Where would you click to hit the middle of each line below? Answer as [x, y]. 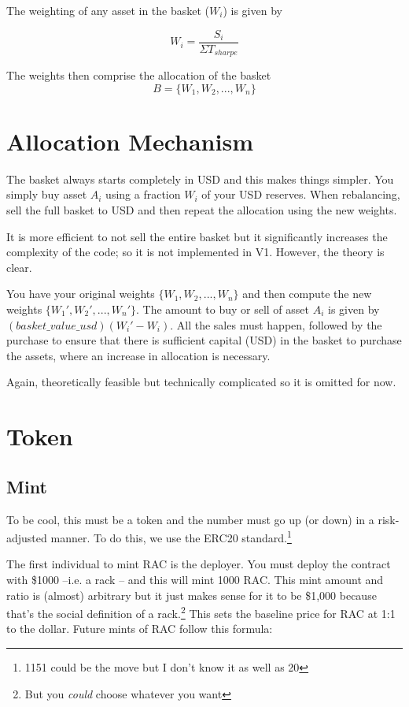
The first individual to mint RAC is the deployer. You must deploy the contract [199, 564]
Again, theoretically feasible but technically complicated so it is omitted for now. [201, 382]
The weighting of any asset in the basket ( [108, 10]
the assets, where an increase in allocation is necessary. [138, 355]
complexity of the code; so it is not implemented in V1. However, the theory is [195, 252]
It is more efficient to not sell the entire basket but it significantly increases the [197, 236]
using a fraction [143, 194]
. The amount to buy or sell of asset [223, 309]
